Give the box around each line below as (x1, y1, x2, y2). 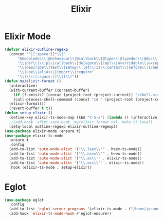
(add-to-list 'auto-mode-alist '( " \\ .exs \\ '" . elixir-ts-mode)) (9, 160, 145, 165)
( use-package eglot (4, 198, 44, 202)
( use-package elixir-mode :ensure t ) (4, 128, 81, 134)
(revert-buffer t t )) (9, 106, 53, 111)
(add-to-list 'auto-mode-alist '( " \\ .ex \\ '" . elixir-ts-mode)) (9, 156, 142, 161)
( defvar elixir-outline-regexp (4, 47, 68, 52)
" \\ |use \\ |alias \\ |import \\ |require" (17, 70, 94, 75)
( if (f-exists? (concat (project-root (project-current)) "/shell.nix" (13, 92, 162, 97)
